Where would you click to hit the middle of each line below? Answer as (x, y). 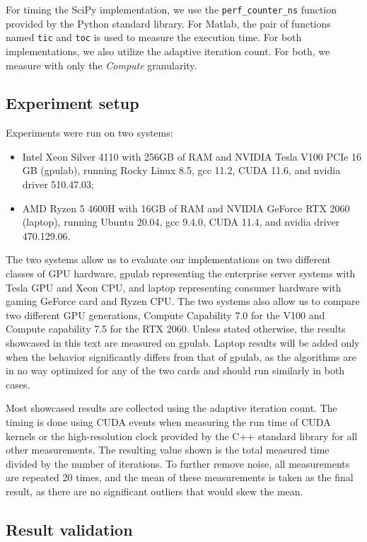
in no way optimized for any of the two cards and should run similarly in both (175, 370)
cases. (18, 384)
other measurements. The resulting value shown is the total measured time (168, 450)
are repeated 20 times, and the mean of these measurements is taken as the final (180, 477)
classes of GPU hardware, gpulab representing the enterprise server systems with (181, 273)
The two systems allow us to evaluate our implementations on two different (169, 259)
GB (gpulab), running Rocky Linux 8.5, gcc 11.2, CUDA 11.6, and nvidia (181, 170)
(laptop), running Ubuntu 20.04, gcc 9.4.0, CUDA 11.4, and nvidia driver (181, 222)
